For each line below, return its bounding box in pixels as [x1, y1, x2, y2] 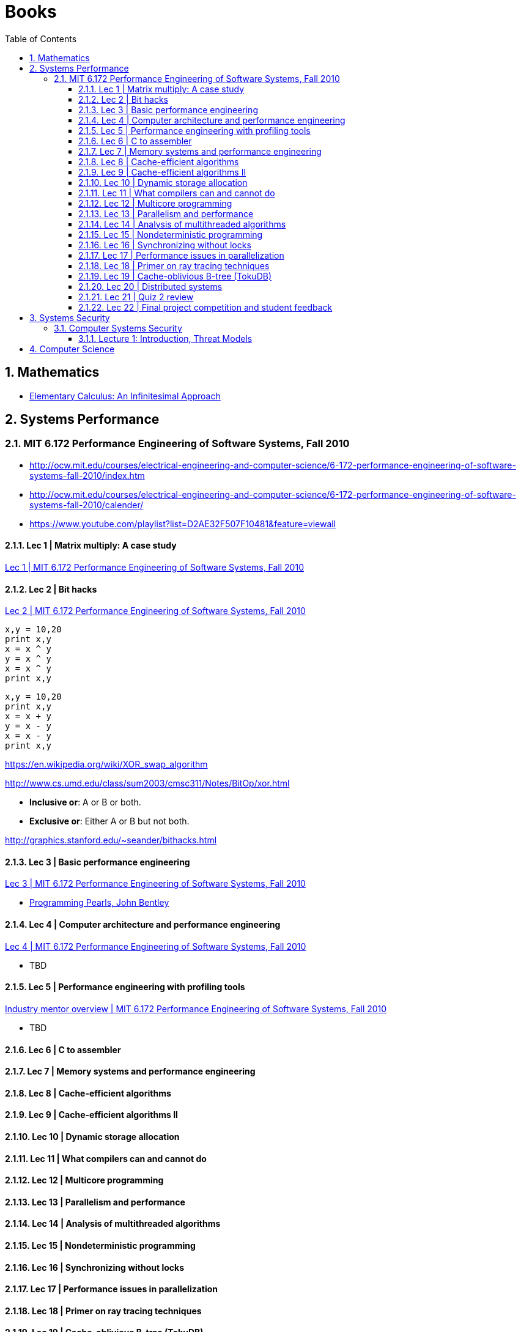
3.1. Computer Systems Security [54, 322, 182, 333]
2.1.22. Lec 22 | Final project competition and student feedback [78, 302, 333, 313]
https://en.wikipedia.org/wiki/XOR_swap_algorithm [5, 759, 208, 770]
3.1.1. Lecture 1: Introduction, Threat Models [78, 333, 253, 344]
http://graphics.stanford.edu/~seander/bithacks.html [5, 835, 217, 846]
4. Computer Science [29, 343, 115, 354]
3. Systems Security [29, 312, 110, 323]
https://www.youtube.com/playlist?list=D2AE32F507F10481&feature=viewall [29, 518, 336, 529]
